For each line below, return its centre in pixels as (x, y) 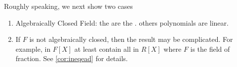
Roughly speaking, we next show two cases (69, 6)
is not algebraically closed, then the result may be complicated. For (131, 39)
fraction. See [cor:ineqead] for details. (72, 58)
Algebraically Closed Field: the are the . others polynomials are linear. (122, 22)
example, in (33, 49)
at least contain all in (107, 49)
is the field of (210, 49)
